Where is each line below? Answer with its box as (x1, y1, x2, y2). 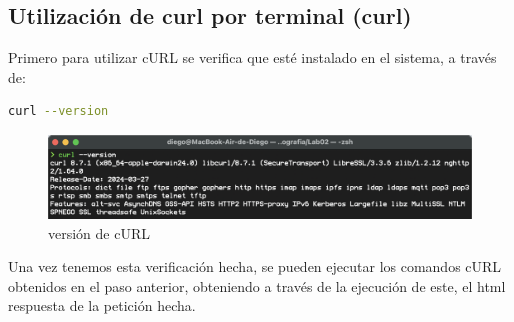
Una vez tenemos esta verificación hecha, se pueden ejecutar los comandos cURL (8, 256, 502, 277)
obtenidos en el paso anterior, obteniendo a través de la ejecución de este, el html (8, 275, 506, 296)
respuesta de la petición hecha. (8, 295, 196, 316)
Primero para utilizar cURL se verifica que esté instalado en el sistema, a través (8, 47, 497, 68)
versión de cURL (48, 222, 150, 243)
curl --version (8, 104, 109, 119)
